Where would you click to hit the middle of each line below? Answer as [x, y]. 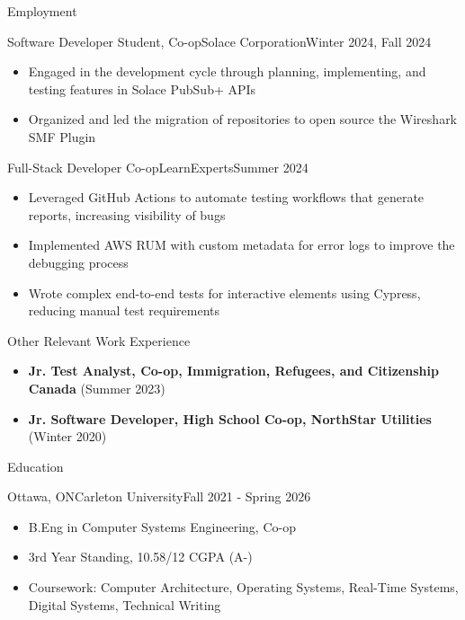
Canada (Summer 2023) [97, 388]
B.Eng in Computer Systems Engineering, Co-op [162, 526]
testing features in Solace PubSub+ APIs [142, 89]
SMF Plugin [62, 136]
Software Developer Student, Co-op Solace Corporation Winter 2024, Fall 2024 [219, 41]
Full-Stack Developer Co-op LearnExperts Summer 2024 [158, 167]
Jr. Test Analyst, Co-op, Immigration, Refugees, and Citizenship [233, 371]
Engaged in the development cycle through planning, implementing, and [227, 71]
